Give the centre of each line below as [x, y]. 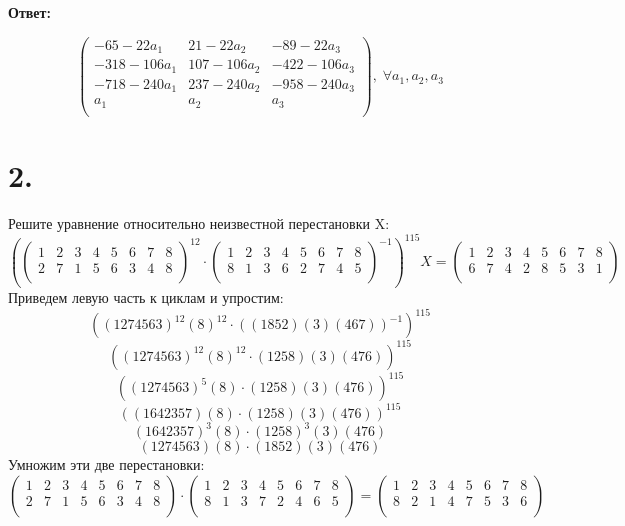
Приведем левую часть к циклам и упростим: [146, 296]
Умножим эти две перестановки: [106, 464]
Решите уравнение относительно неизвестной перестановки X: [199, 222]
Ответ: [29, 12]
